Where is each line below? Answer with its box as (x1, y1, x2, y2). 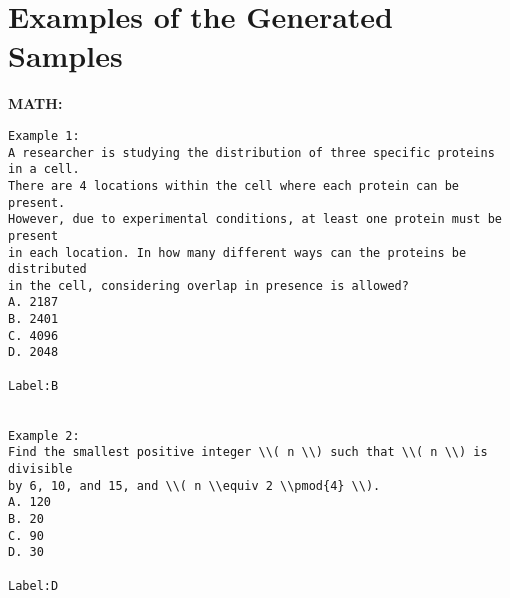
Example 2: (8, 428, 80, 443)
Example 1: (8, 128, 80, 143)
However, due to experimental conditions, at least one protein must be (8, 212, 502, 227)
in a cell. (8, 162, 80, 177)
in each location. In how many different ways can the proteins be (8, 245, 467, 260)
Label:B (8, 378, 59, 393)
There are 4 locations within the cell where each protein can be (8, 178, 460, 193)
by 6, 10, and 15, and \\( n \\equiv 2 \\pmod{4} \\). (8, 478, 381, 493)
